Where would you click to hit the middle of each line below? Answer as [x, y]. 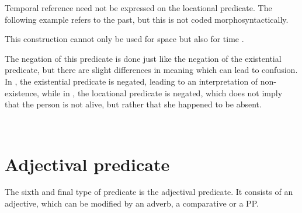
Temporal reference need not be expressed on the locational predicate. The [138, 8]
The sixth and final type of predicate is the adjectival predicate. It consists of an [149, 192]
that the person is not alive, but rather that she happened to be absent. [133, 104]
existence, [22, 92]
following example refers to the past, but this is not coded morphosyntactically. [147, 19]
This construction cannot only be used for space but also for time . [124, 39]
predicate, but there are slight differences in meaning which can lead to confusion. [151, 70]
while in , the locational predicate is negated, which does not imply [162, 92]
